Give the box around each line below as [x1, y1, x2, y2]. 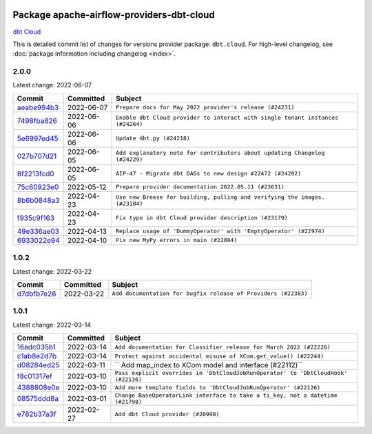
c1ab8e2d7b [17, 351, 57, 361]
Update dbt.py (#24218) [116, 135, 191, 142]
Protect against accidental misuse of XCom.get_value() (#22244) [114, 352, 324, 360]
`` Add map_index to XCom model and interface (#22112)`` [114, 360, 302, 370]
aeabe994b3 [17, 102, 59, 112]
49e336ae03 [17, 226, 60, 236]
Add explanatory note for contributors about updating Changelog [116, 149, 325, 156]
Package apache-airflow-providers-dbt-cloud [12, 9, 215, 21]
